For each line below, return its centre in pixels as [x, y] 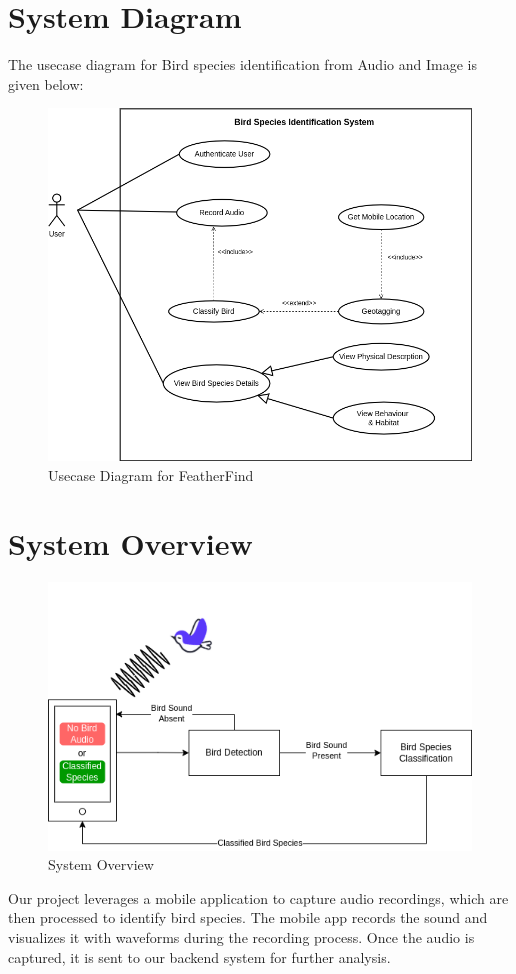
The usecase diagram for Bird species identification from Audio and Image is [242, 64]
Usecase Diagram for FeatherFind [151, 474]
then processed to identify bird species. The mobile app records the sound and [248, 917]
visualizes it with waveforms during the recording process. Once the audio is [241, 936]
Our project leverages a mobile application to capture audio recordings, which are [258, 897]
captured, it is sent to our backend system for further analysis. [199, 956]
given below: [46, 83]
